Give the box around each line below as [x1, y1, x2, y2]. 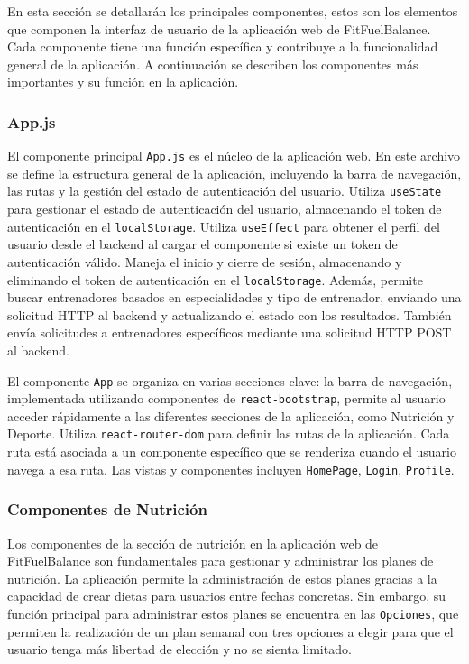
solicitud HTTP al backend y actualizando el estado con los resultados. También [7, 305, 452, 324]
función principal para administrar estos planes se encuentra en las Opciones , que [7, 604, 459, 622]
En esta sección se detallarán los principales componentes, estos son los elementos [7, 2, 458, 20]
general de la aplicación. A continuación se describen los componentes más [7, 54, 418, 73]
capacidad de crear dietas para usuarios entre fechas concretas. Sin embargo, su [7, 586, 446, 605]
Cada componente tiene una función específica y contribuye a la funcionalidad [7, 37, 438, 56]
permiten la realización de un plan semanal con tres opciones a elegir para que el [7, 622, 454, 641]
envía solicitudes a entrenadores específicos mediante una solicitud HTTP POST [7, 323, 452, 342]
